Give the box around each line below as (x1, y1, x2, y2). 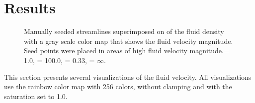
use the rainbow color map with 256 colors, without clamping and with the (4, 81, 232, 92)
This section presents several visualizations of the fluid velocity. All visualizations (4, 71, 252, 82)
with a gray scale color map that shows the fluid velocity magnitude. (24, 35, 233, 46)
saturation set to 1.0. (4, 91, 68, 101)
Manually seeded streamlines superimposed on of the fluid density (24, 26, 224, 36)
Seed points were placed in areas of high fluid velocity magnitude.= (24, 45, 229, 56)
